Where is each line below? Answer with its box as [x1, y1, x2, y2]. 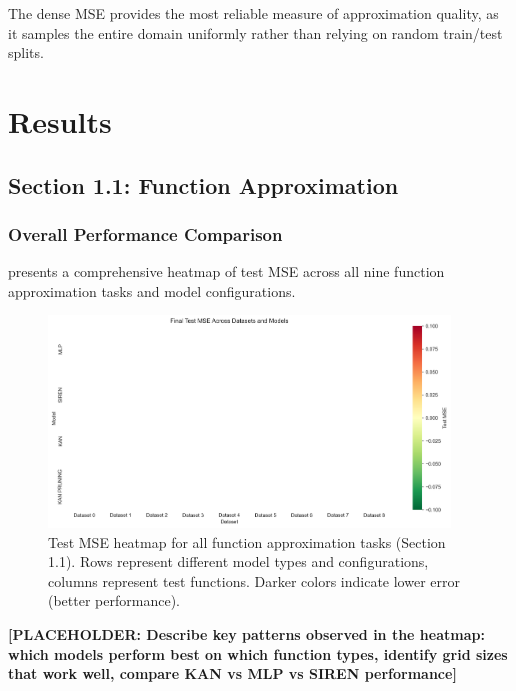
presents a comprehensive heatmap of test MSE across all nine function [8, 261, 445, 282]
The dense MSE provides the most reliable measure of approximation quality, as [8, 3, 499, 23]
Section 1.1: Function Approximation [8, 169, 399, 200]
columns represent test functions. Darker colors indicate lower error [48, 570, 460, 591]
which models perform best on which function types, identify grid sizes [8, 643, 508, 664]
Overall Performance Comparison [8, 221, 283, 246]
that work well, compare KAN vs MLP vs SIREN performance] [8, 663, 457, 684]
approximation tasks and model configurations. [8, 280, 296, 301]
